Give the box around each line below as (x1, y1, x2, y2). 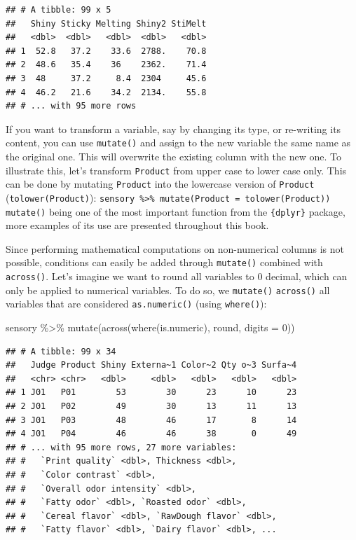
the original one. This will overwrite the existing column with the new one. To (6, 149, 341, 163)
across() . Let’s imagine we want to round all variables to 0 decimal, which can (6, 269, 348, 284)
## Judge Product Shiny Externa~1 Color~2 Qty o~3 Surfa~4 (6, 360, 297, 371)
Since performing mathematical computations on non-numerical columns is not (6, 241, 344, 256)
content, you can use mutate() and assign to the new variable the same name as (6, 135, 351, 150)
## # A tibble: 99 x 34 (6, 346, 116, 356)
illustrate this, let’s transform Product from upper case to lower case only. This (6, 162, 347, 177)
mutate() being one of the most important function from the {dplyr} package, (6, 204, 345, 219)
